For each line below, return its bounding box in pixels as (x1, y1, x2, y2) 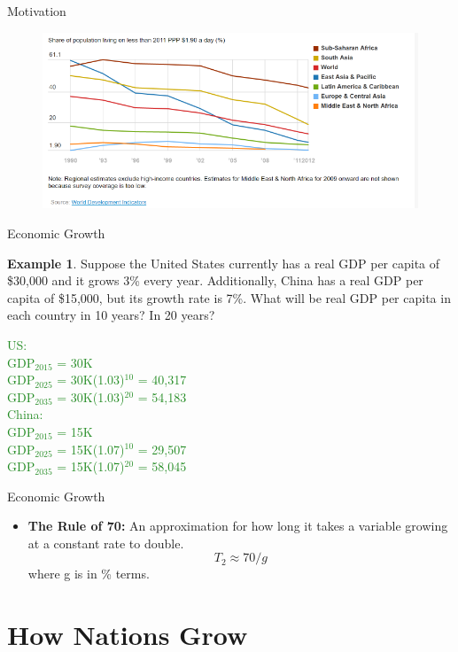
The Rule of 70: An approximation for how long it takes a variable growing (27, 516, 448, 535)
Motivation (7, 2, 66, 19)
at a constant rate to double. (27, 533, 184, 552)
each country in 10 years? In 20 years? (7, 306, 215, 324)
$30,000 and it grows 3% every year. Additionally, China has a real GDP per (7, 271, 423, 290)
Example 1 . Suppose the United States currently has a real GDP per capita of (7, 253, 440, 272)
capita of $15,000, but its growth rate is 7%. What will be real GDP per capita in (7, 288, 451, 307)
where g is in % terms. (27, 564, 150, 583)
